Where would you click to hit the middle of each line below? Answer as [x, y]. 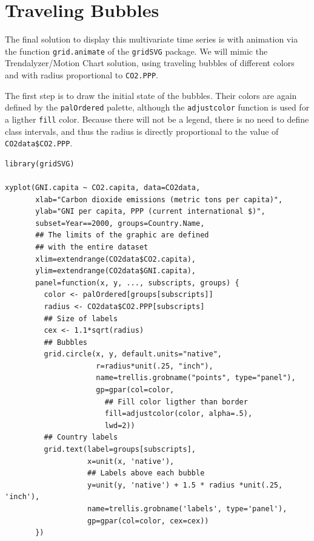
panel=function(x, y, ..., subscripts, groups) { [137, 283]
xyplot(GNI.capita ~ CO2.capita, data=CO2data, [103, 187]
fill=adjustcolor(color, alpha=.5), [179, 414]
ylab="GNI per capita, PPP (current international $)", [150, 212]
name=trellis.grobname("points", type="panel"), [196, 378]
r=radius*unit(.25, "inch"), [155, 366]
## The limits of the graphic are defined [122, 235]
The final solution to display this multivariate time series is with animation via [152, 39]
